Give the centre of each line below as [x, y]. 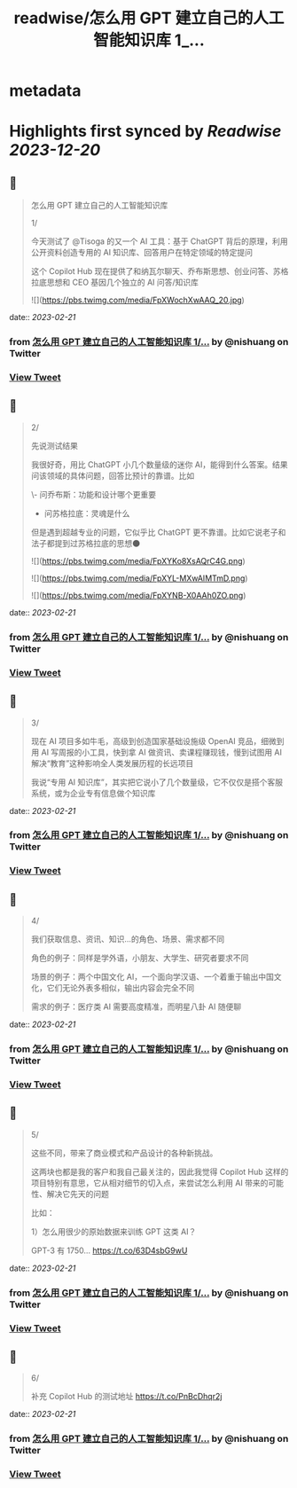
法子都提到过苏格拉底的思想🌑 [86, 543]
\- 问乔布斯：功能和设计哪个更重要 [94, 494]
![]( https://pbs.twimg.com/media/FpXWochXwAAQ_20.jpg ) [138, 300]
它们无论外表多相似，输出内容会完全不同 [121, 988]
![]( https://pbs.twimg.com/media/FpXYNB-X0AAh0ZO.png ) [138, 595]
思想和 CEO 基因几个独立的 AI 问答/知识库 [123, 282]
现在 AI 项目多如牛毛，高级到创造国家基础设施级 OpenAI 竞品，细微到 [158, 740]
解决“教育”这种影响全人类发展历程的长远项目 [112, 763]
